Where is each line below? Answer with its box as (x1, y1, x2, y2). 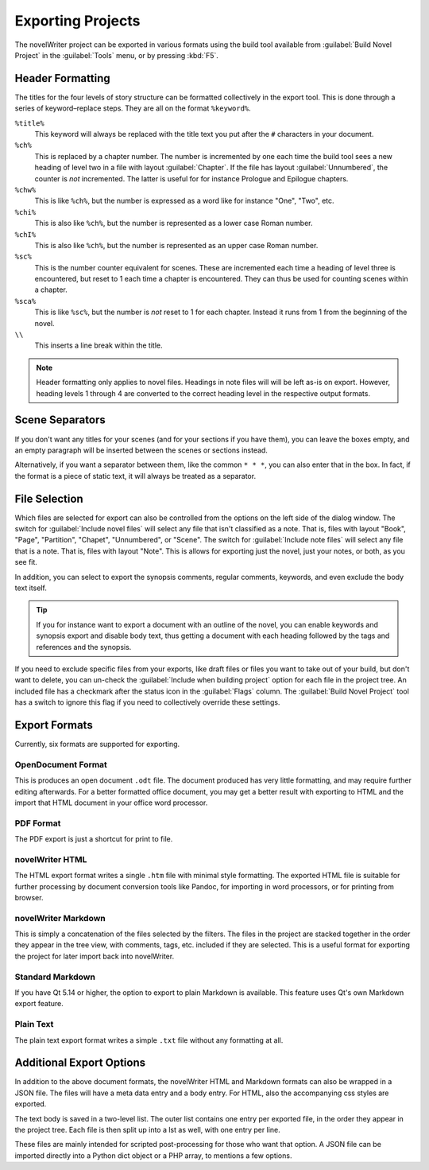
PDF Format (14, 818, 61, 829)
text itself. (14, 583, 47, 593)
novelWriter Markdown (14, 912, 106, 923)
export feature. (14, 999, 64, 1009)
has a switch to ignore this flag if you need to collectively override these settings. (14, 698, 280, 707)
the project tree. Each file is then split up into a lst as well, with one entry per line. (14, 1125, 281, 1135)
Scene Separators (14, 414, 106, 427)
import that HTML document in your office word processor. (14, 798, 208, 807)
